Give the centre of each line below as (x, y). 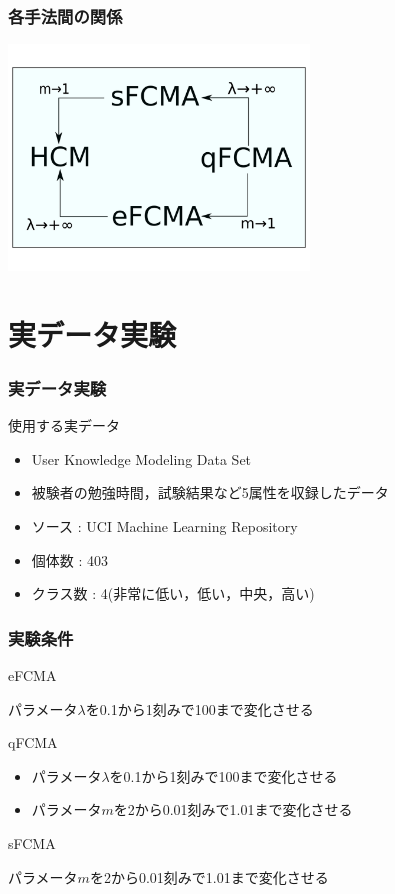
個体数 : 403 (70, 559)
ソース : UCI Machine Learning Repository (164, 525)
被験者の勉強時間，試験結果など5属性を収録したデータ (210, 492)
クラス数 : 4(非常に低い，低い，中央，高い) (173, 593)
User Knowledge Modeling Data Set (141, 458)
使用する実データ (64, 425)
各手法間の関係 (65, 15)
